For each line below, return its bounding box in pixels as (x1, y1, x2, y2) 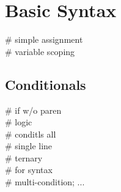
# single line (5, 139, 53, 152)
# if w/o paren (5, 103, 62, 116)
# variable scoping (5, 45, 75, 57)
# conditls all (5, 127, 56, 140)
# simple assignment (5, 33, 83, 46)
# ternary (5, 151, 43, 164)
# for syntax (5, 163, 53, 176)
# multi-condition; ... (5, 175, 85, 188)
